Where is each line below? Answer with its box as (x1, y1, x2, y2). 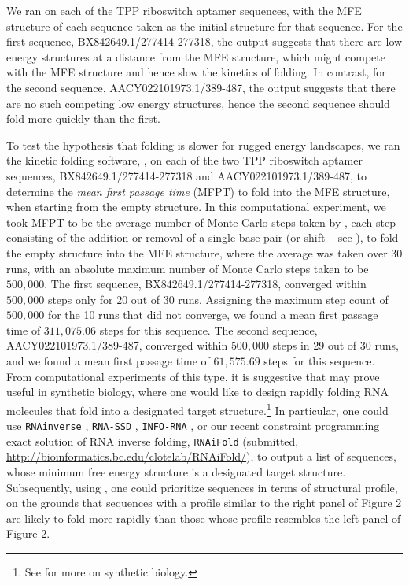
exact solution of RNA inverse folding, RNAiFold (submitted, (6, 432, 299, 449)
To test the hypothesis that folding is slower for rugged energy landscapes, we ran (6, 136, 400, 153)
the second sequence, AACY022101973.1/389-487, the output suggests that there (6, 79, 396, 95)
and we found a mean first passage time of (6, 353, 210, 369)
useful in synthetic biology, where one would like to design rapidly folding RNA (6, 383, 389, 400)
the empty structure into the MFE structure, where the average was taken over (6, 244, 388, 261)
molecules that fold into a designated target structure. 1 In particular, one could (6, 399, 389, 418)
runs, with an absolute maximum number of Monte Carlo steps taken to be (6, 260, 369, 276)
